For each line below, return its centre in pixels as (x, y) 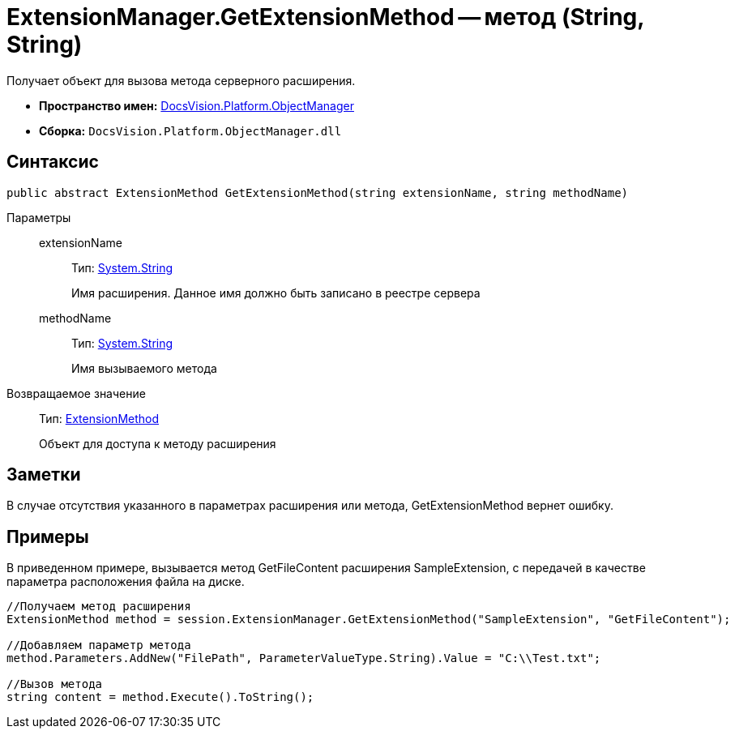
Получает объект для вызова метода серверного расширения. (181, 80)
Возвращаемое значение (76, 393)
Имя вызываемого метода (144, 368)
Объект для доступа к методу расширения (158, 443)
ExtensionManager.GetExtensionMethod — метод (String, (325, 17)
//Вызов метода (55, 684)
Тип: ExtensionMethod (99, 418)
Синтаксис (53, 162)
